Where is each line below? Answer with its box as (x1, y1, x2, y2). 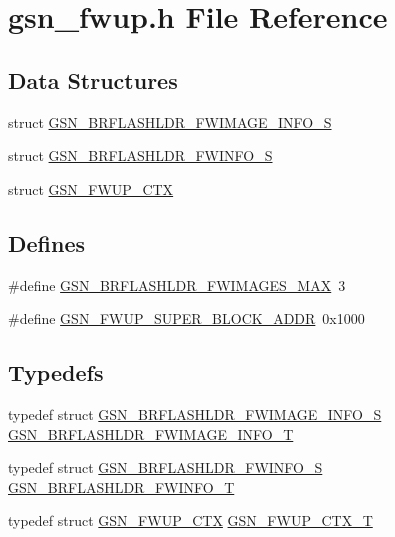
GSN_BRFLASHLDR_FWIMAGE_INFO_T (8, 423, 294, 444)
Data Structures (8, 64, 178, 95)
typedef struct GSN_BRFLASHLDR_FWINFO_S (8, 457, 323, 478)
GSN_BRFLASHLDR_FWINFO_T (8, 476, 235, 497)
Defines (8, 227, 86, 258)
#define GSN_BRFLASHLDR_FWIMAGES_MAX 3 (8, 274, 346, 295)
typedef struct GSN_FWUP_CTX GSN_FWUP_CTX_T (8, 510, 373, 531)
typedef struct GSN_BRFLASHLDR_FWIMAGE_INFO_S (8, 403, 382, 424)
